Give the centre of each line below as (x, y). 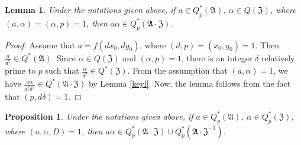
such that (62, 70)
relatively (278, 57)
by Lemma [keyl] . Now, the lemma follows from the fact (190, 83)
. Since (64, 57)
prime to (20, 70)
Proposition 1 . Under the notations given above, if (99, 116)
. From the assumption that (177, 70)
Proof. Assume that (40, 45)
